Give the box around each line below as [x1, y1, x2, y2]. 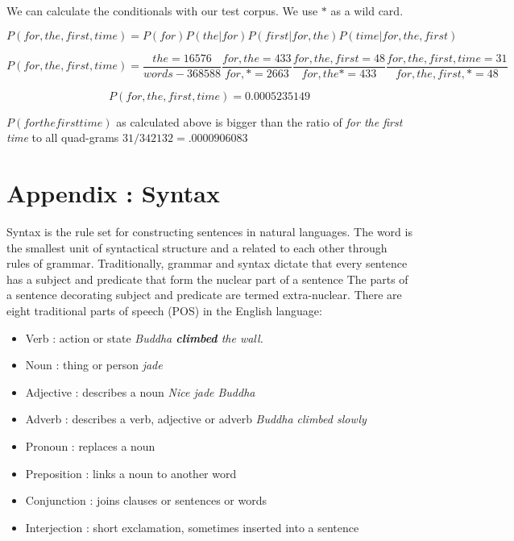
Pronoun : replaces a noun [25, 437, 155, 454]
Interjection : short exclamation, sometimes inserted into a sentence [25, 518, 359, 535]
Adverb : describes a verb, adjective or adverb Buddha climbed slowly [25, 410, 367, 427]
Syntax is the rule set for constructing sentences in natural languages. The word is [6, 223, 412, 239]
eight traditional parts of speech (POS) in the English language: [6, 302, 322, 318]
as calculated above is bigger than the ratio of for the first [116, 113, 403, 130]
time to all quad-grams [6, 129, 119, 146]
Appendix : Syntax [6, 177, 220, 210]
